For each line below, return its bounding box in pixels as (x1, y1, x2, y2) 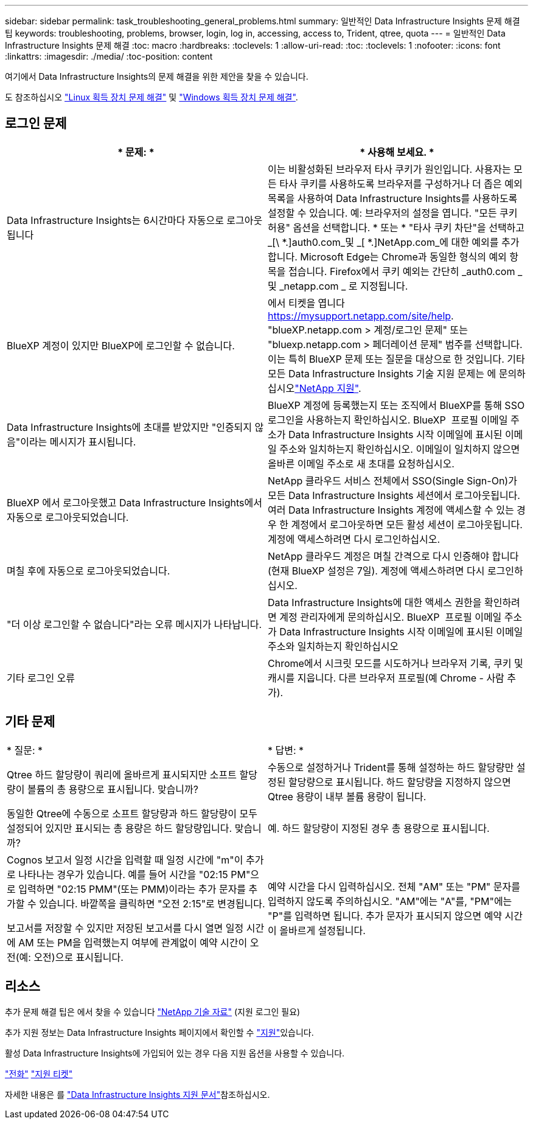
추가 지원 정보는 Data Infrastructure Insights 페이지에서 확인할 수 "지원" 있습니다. (5, 1027, 314, 1038)
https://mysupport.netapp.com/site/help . (268, 309, 454, 322)
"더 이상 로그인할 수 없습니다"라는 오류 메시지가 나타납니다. (7, 618, 262, 630)
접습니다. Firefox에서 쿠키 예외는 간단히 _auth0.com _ (288, 265, 523, 278)
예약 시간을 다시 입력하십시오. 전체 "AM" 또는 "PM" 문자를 (268, 880, 520, 893)
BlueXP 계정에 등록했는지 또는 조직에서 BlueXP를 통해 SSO (268, 399, 525, 411)
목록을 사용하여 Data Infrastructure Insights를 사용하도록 (268, 192, 518, 204)
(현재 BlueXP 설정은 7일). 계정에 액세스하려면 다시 (268, 564, 485, 577)
